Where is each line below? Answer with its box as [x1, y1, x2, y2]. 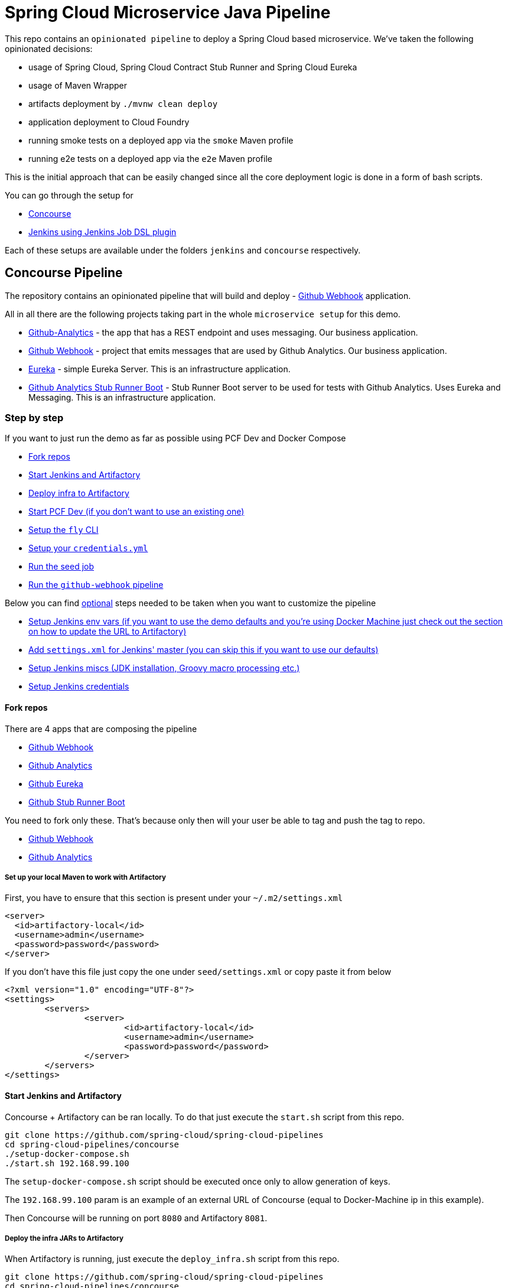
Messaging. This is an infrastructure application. [28, 392, 216, 402]
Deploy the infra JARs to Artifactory [5, 1234, 123, 1243]
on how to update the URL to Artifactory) [28, 626, 187, 637]
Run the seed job [28, 561, 95, 572]
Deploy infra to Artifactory [28, 488, 129, 499]
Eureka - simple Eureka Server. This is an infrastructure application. [28, 363, 291, 374]
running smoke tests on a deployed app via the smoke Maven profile [28, 135, 294, 145]
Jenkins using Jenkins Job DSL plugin [28, 226, 177, 237]
